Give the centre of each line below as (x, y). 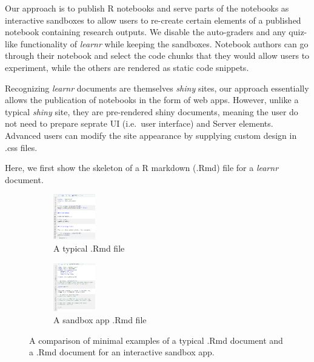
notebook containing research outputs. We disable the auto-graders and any (145, 32)
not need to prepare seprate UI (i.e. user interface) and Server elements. (139, 123)
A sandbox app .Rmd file (100, 319)
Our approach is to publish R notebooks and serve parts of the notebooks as (147, 8)
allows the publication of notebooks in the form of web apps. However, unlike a (152, 100)
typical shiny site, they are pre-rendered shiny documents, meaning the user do (152, 111)
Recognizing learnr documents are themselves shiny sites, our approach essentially (157, 88)
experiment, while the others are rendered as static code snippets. (127, 67)
